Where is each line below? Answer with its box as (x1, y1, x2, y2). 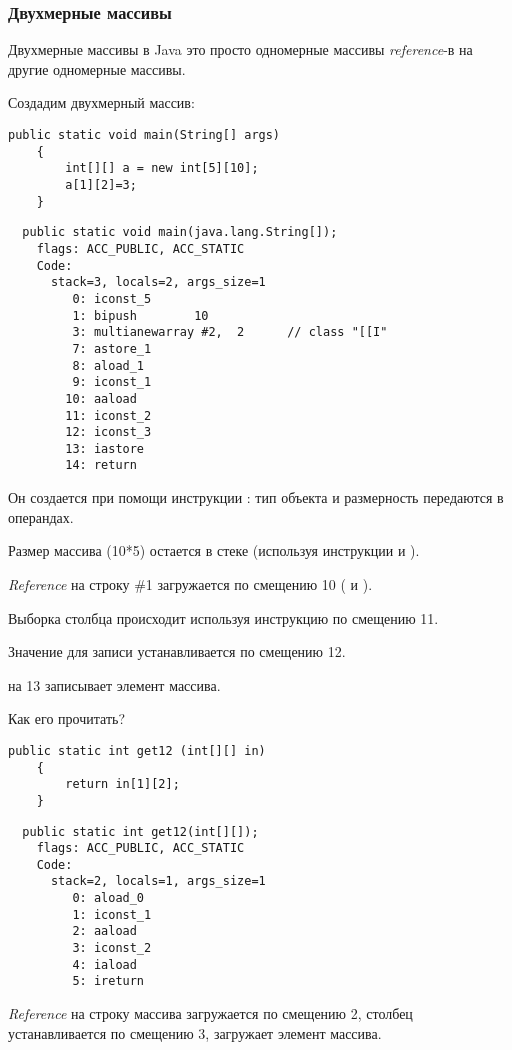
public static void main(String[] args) (8, 128, 281, 142)
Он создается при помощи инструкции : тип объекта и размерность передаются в (8, 487, 504, 508)
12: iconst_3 (65, 425, 152, 440)
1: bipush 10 (72, 308, 209, 323)
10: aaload (65, 391, 137, 406)
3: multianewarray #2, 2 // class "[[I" (72, 325, 388, 340)
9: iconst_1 (72, 375, 152, 390)
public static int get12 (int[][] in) (8, 743, 266, 758)
